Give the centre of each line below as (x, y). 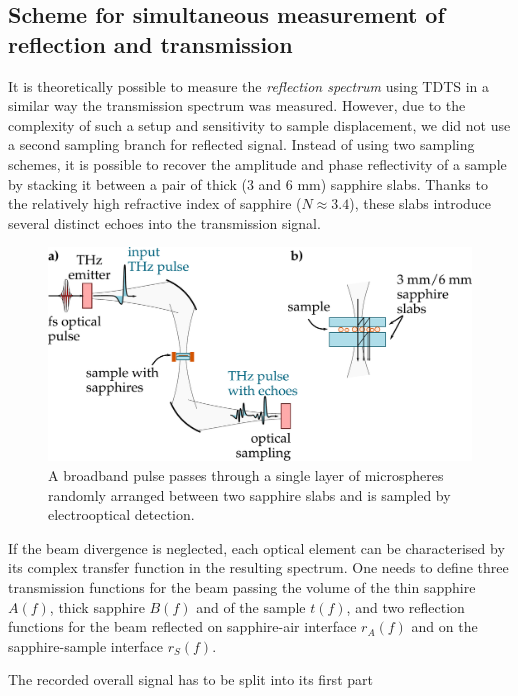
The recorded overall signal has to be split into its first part (190, 679)
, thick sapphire (97, 606)
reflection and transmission (150, 43)
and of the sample (251, 606)
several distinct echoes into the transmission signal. (164, 222)
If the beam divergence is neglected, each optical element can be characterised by (256, 547)
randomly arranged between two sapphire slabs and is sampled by (249, 494)
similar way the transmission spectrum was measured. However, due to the (237, 105)
